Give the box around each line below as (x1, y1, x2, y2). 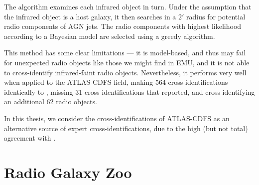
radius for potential (186, 11, 246, 21)
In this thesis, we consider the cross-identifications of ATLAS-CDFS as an (4, 113, 230, 123)
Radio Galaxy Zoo (4, 162, 132, 182)
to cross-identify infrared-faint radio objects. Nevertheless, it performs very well (4, 67, 247, 77)
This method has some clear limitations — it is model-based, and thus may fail (4, 47, 246, 58)
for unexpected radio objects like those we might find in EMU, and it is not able (4, 57, 250, 67)
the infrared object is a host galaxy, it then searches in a (4, 11, 176, 21)
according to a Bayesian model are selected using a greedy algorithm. (4, 30, 215, 41)
